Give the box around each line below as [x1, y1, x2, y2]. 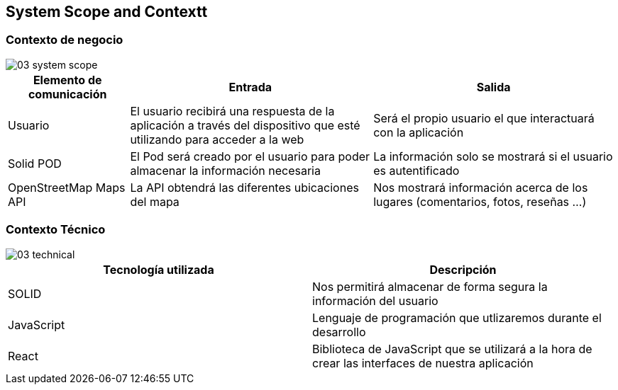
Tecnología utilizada [103, 262, 214, 277]
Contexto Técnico [6, 222, 106, 237]
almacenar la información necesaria [130, 163, 321, 178]
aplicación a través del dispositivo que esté [130, 117, 360, 132]
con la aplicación [373, 125, 464, 139]
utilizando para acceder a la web [130, 132, 304, 147]
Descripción [429, 262, 497, 277]
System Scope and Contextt [6, 3, 208, 21]
